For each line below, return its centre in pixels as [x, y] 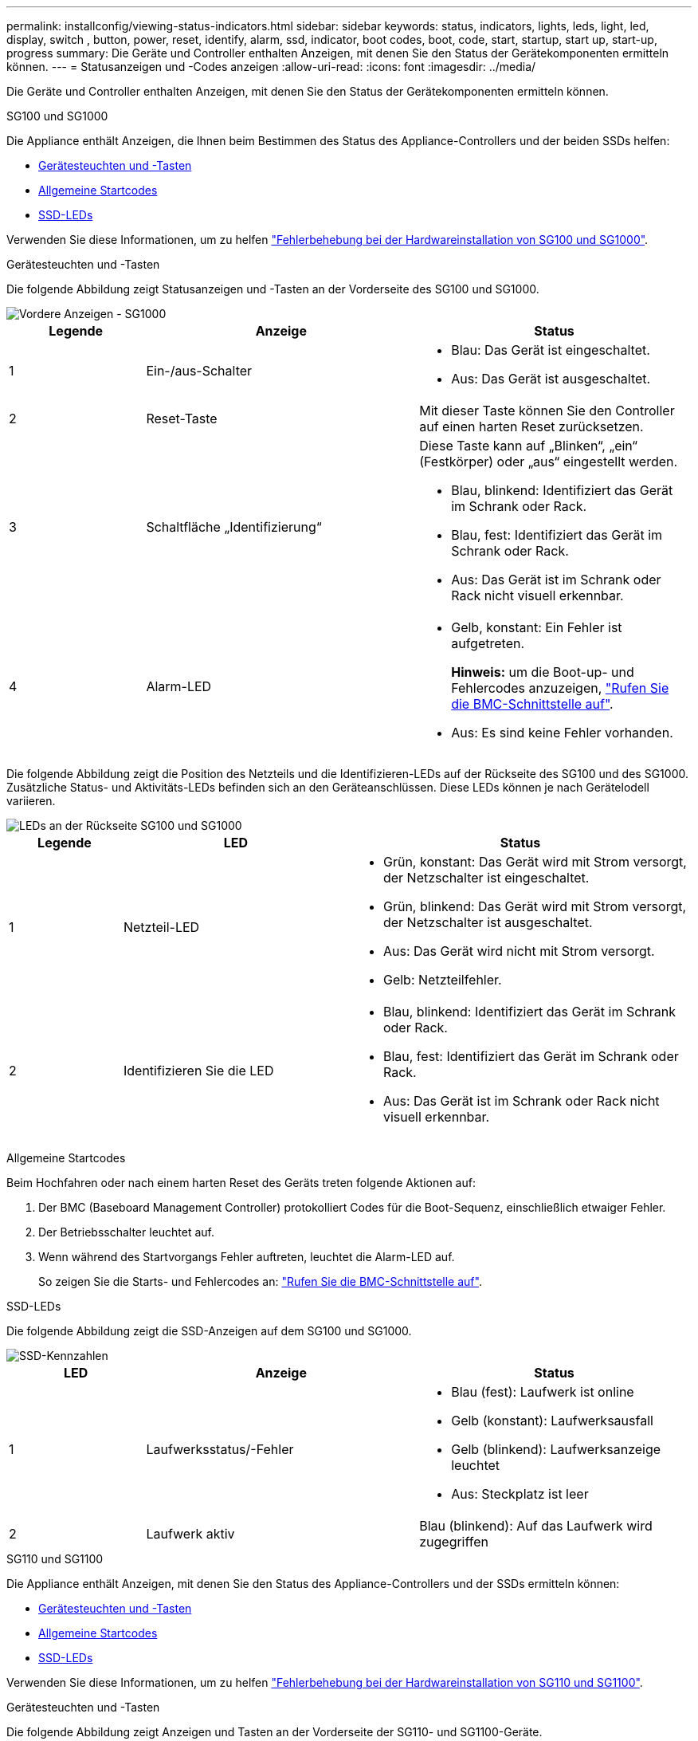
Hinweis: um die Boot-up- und [543, 672]
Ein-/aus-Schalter [199, 371]
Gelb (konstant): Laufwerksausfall [552, 1421]
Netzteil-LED [161, 927]
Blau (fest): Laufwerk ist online [543, 1392]
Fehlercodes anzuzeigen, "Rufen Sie [560, 688]
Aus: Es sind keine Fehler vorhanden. [562, 733]
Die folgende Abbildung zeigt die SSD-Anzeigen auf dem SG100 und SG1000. [209, 1331]
